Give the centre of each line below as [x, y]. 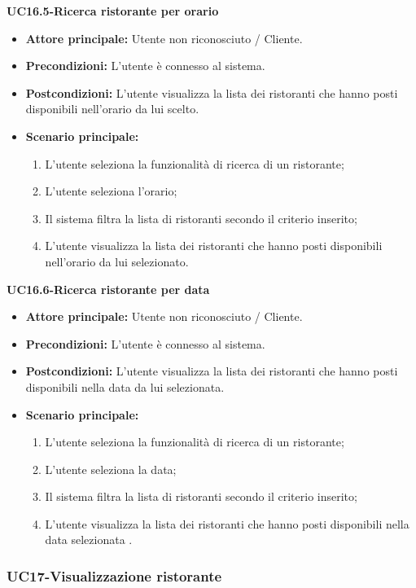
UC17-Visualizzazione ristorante [114, 575]
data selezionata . [89, 540]
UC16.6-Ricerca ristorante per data [108, 289]
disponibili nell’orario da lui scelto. [112, 109]
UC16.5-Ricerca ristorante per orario [113, 11]
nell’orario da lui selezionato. [117, 261]
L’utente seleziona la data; [111, 469]
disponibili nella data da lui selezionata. [125, 386]
